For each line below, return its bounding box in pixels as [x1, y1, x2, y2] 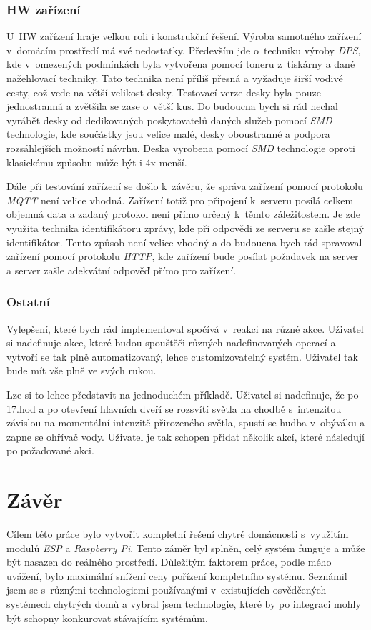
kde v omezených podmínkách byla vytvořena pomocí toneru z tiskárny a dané [6, 56, 355, 71]
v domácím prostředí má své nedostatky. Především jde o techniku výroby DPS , [6, 42, 361, 57]
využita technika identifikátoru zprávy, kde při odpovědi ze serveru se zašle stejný [6, 220, 365, 235]
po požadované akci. [6, 443, 94, 458]
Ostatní [6, 293, 51, 311]
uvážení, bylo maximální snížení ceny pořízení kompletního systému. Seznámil [6, 568, 347, 583]
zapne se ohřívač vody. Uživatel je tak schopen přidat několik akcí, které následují [6, 429, 365, 444]
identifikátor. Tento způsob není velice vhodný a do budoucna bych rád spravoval [6, 234, 362, 249]
